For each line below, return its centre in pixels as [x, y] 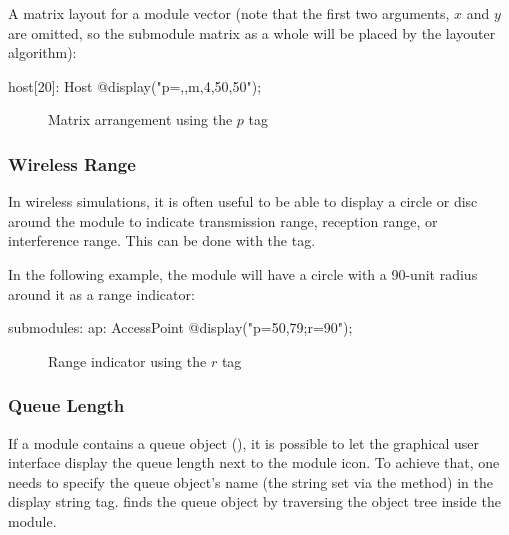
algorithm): [42, 52]
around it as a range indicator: [101, 293]
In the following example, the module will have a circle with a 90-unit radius [243, 273]
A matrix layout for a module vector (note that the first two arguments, [229, 13]
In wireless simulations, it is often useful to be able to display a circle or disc [243, 201]
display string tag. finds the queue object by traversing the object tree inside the [254, 501]
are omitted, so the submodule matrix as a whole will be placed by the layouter [252, 32]
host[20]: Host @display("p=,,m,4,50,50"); [135, 85]
